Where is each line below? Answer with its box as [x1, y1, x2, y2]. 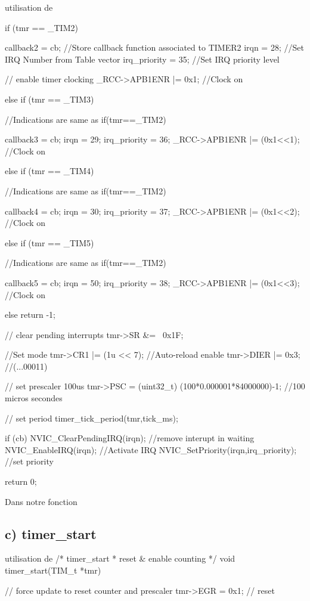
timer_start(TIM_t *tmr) [5, 564, 101, 577]
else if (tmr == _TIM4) [5, 165, 94, 177]
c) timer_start [5, 524, 97, 543]
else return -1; [5, 308, 55, 321]
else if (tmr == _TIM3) [5, 92, 94, 105]
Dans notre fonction [5, 495, 77, 507]
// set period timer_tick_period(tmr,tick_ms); [5, 411, 178, 424]
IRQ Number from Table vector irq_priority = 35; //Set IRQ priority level [5, 52, 280, 65]
